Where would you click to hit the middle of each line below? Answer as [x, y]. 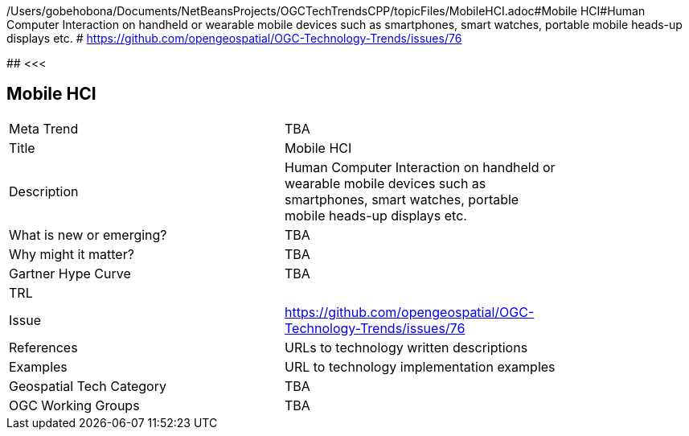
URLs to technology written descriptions [406, 347]
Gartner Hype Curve [70, 273]
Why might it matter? [72, 254]
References [43, 347]
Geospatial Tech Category [88, 386]
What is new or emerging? [88, 234]
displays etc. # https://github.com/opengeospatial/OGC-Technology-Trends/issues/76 [234, 38]
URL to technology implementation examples [420, 366]
